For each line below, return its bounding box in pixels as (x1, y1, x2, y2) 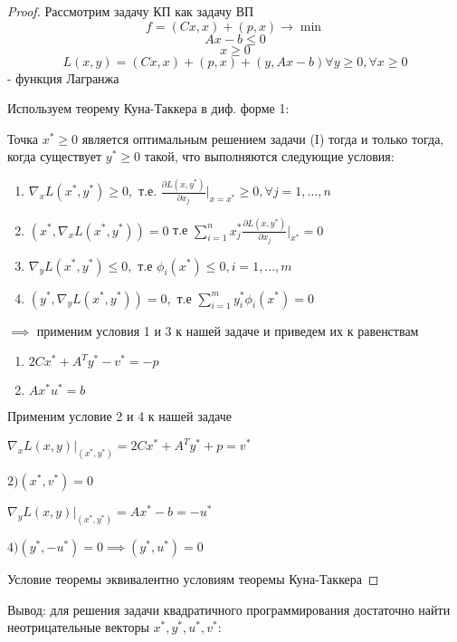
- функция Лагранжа (7, 68, 119, 87)
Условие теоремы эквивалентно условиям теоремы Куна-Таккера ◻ (7, 569, 379, 588)
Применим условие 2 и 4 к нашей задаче (7, 407, 232, 426)
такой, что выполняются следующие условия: (144, 147, 395, 166)
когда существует (7, 147, 102, 166)
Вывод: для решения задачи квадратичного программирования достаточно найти (7, 599, 451, 618)
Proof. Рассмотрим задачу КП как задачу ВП (7, 2, 254, 20)
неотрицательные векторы (7, 618, 149, 637)
